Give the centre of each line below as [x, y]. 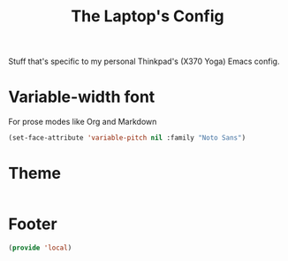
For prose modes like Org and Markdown [83, 122]
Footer [33, 224]
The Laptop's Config [148, 16]
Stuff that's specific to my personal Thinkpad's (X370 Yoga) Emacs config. [144, 61]
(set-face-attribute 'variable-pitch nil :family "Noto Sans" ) [127, 138]
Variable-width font [82, 97]
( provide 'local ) [40, 248]
